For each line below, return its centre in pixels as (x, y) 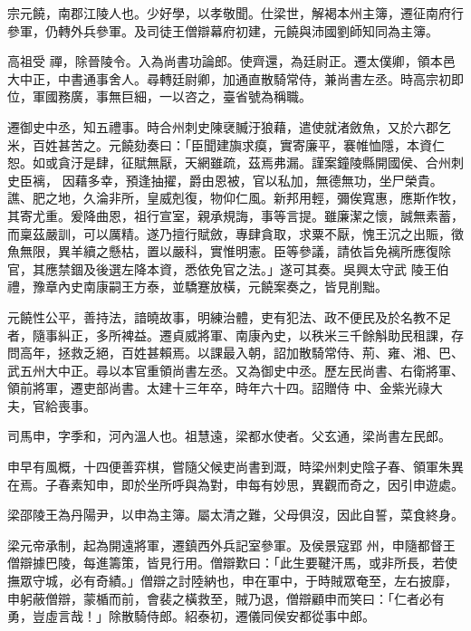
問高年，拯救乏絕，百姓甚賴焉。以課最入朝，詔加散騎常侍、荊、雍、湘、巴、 (235, 353)
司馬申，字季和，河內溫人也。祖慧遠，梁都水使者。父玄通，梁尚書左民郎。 (229, 436)
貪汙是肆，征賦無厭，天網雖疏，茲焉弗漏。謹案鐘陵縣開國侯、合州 (254, 163)
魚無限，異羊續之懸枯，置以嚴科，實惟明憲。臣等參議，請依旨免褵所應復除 (229, 251)
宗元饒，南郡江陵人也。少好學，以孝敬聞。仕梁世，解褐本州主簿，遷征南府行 (235, 13)
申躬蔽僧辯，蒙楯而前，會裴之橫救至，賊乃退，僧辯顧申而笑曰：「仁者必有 (226, 598)
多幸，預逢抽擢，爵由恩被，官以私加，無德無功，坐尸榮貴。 (265, 180)
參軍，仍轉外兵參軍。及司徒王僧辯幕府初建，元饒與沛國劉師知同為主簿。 (223, 30)
